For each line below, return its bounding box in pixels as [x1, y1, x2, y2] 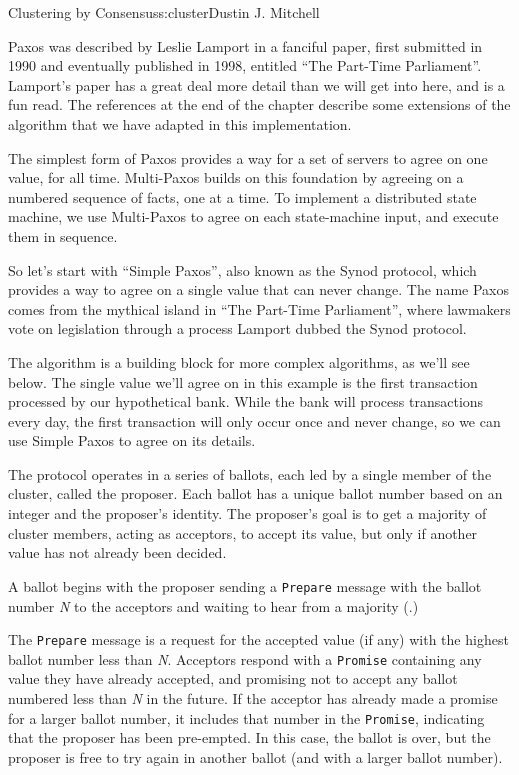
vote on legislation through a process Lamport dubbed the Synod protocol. [8, 318, 467, 339]
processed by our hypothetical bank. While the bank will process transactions [8, 391, 484, 412]
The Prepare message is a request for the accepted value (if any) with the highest [8, 629, 509, 650]
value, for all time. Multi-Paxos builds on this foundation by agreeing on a [8, 167, 464, 188]
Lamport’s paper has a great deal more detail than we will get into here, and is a [8, 74, 505, 95]
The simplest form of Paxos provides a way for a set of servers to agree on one [8, 147, 488, 168]
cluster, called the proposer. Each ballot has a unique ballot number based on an [8, 483, 503, 504]
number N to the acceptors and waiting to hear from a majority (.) [8, 595, 419, 616]
